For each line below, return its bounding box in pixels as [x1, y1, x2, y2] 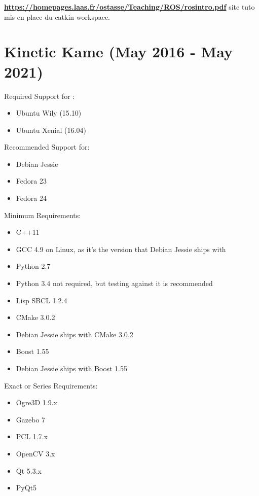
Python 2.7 [16, 261, 51, 271]
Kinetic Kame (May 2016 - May [4, 41, 233, 62]
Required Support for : [4, 90, 75, 101]
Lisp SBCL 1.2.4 [16, 295, 67, 305]
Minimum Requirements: [4, 209, 81, 220]
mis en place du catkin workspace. [4, 11, 110, 22]
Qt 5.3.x [16, 465, 42, 476]
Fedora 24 [16, 193, 47, 203]
